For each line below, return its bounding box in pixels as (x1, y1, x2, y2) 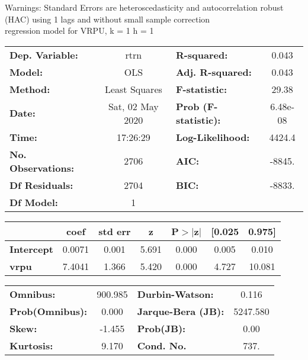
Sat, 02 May (108, 99, 159, 113)
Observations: (9, 160, 75, 175)
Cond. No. (137, 338, 187, 352)
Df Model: (9, 195, 58, 209)
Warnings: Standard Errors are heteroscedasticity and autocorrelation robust (5, 1, 284, 13)
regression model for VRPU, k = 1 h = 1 (5, 24, 154, 37)
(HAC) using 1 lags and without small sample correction (5, 12, 210, 25)
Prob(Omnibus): (9, 304, 88, 318)
